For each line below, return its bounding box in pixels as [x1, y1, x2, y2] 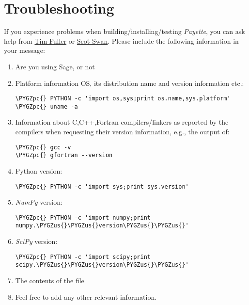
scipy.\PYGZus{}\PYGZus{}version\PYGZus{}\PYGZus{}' [15, 261, 189, 269]
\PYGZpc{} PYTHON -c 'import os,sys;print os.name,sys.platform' [15, 95, 231, 102]
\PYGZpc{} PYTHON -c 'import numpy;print [15, 214, 151, 221]
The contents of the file [15, 275, 84, 285]
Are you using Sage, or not [15, 61, 95, 71]
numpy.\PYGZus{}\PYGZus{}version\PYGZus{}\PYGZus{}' [15, 222, 189, 229]
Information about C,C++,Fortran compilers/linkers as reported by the [15, 117, 229, 127]
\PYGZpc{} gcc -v [15, 144, 71, 151]
